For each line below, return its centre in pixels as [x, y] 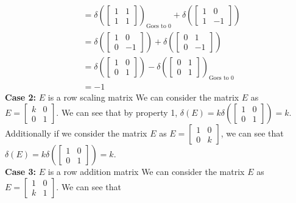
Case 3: [21, 172]
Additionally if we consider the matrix [76, 133]
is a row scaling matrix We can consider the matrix [143, 97]
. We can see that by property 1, [117, 112]
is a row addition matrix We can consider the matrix [146, 172]
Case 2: [21, 97]
